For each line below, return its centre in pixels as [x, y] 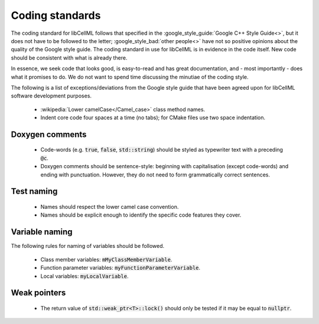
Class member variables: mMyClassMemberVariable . [106, 259]
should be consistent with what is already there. [69, 58]
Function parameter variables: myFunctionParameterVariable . [121, 268]
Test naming [34, 192]
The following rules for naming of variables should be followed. [88, 246]
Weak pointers [38, 293]
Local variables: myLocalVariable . [84, 276]
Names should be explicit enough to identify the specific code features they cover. [141, 215]
